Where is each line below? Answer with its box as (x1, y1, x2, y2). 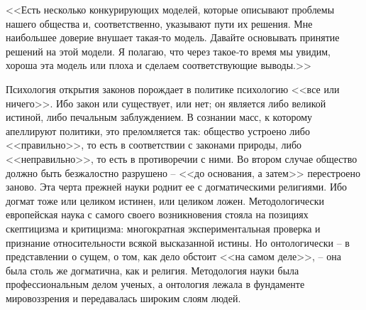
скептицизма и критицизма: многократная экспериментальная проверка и (6, 220, 321, 235)
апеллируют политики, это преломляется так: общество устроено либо (6, 123, 310, 138)
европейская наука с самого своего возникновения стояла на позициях (6, 207, 309, 222)
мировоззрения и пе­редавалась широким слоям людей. (6, 290, 241, 305)
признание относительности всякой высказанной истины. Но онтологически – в (6, 235, 350, 250)
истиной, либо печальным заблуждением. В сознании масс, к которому (6, 109, 313, 124)
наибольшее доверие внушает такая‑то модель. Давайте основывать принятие (6, 30, 340, 45)
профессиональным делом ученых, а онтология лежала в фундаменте (6, 277, 305, 292)
